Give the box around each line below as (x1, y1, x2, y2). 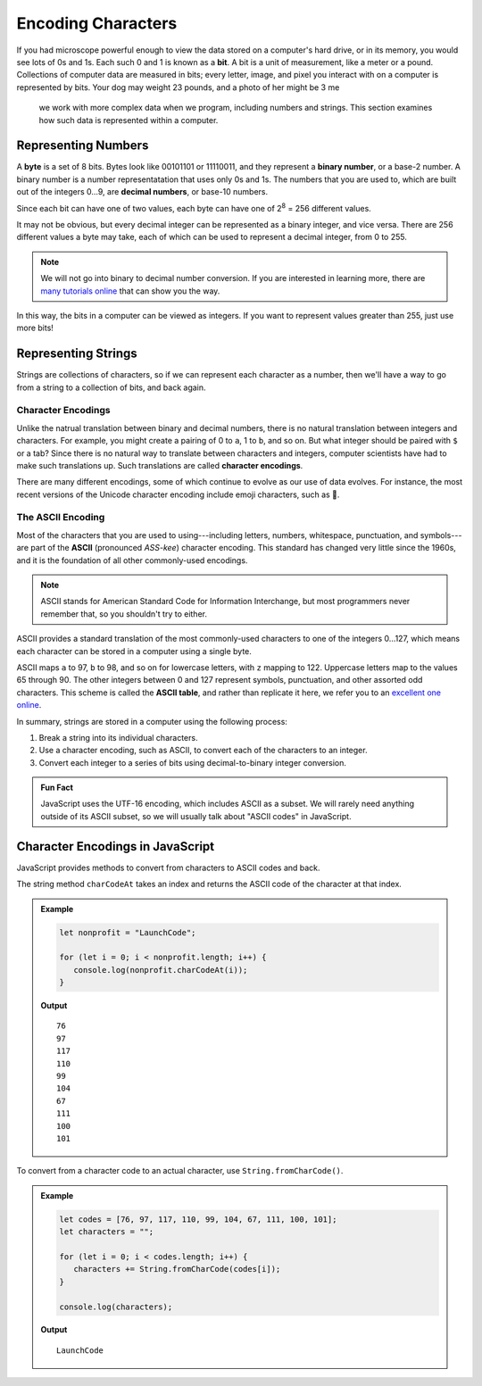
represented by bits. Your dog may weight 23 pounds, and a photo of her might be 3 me (16, 81, 340, 93)
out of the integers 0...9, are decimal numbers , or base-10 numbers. (16, 187, 269, 197)
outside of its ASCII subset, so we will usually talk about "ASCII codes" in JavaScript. (40, 810, 352, 821)
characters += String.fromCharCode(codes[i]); (72, 1264, 281, 1274)
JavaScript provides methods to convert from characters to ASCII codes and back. (16, 862, 320, 873)
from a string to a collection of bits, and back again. (16, 382, 206, 393)
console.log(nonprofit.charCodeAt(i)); (72, 965, 248, 975)
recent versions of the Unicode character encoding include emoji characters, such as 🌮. (16, 489, 340, 500)
